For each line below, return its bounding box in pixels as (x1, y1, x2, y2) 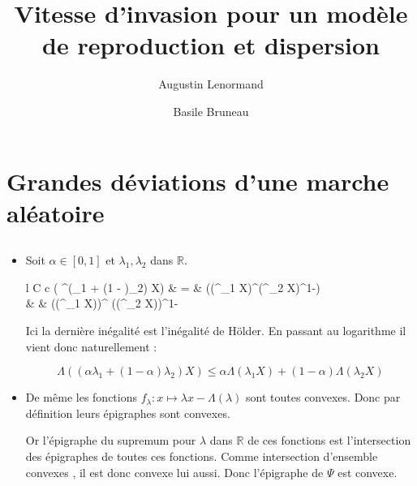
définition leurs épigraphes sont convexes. (25, 404, 230, 421)
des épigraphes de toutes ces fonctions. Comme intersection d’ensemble (25, 448, 378, 465)
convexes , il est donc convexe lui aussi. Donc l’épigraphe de (25, 463, 324, 480)
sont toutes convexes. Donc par (246, 389, 401, 406)
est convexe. (337, 463, 398, 480)
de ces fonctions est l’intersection (247, 432, 411, 449)
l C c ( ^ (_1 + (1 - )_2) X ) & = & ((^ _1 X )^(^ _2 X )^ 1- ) (25, 278, 320, 295)
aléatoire (6, 196, 105, 229)
